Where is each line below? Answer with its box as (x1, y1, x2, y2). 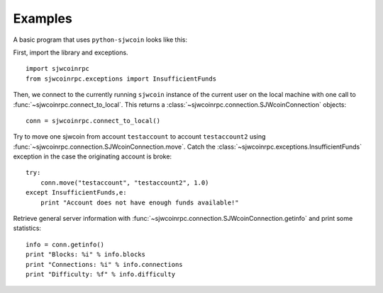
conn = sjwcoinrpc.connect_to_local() (26, 117, 161, 125)
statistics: (13, 224, 42, 233)
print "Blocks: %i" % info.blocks (26, 251, 145, 258)
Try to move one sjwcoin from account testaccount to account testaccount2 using (13, 132, 266, 141)
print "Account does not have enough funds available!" (40, 198, 239, 207)
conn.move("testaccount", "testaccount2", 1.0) (40, 178, 209, 187)
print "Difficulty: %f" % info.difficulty (26, 270, 176, 278)
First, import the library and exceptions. (13, 48, 128, 57)
